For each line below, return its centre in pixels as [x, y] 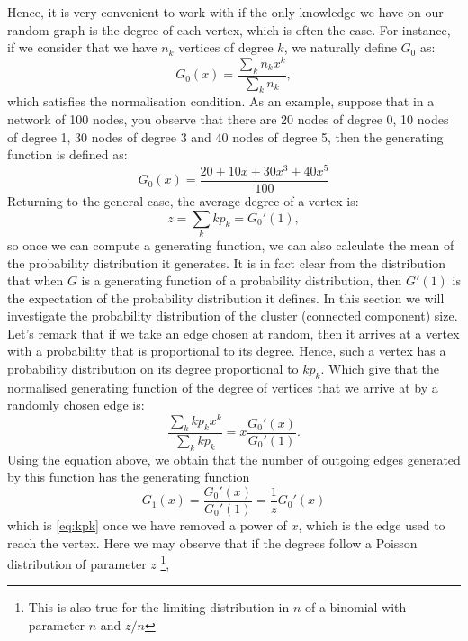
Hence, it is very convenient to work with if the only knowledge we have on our [225, 12]
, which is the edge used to [372, 525]
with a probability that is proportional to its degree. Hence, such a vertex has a [227, 351]
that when [36, 280]
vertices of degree [226, 47]
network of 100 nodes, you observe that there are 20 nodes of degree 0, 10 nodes [228, 119]
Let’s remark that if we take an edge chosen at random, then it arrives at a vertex [234, 333]
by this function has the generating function [129, 477]
